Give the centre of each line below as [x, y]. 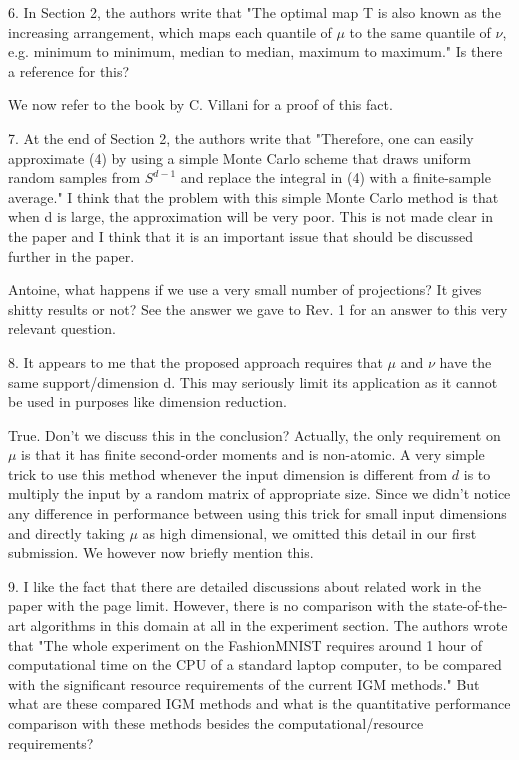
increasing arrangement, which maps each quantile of [170, 31]
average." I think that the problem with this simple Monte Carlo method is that [253, 196]
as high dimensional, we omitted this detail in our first [309, 532]
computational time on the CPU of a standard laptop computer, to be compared [255, 664]
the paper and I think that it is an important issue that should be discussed [240, 235]
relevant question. [62, 328]
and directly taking [66, 532]
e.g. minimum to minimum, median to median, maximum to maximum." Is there [255, 51]
